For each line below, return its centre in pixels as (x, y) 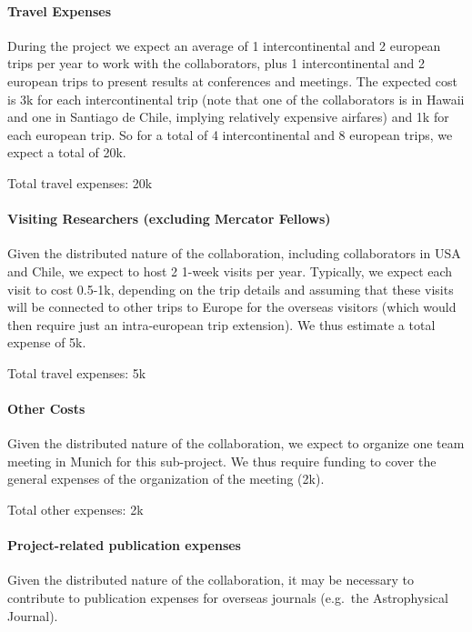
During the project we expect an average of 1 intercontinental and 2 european (224, 45)
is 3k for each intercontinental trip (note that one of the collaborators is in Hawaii (236, 99)
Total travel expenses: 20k (80, 182)
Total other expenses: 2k (75, 510)
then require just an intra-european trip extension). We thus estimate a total (221, 324)
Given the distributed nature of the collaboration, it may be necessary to (211, 580)
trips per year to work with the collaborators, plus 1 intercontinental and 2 (216, 63)
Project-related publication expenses (124, 545)
